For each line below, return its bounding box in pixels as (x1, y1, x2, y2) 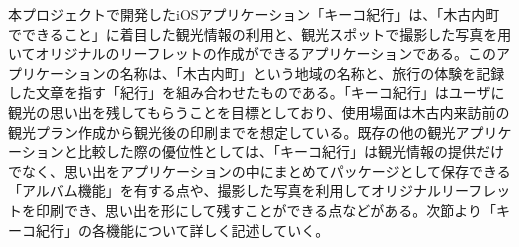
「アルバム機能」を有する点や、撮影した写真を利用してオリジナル (8, 180, 442, 201)
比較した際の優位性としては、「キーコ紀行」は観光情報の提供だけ (77, 141, 505, 162)
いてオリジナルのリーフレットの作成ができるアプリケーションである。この (8, 43, 497, 64)
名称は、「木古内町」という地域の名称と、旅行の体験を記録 (119, 62, 505, 83)
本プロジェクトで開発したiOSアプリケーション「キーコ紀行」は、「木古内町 (8, 4, 500, 24)
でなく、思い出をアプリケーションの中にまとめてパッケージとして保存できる (8, 160, 511, 181)
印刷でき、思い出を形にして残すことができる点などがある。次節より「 (35, 199, 497, 220)
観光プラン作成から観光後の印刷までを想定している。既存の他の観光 (8, 121, 456, 142)
